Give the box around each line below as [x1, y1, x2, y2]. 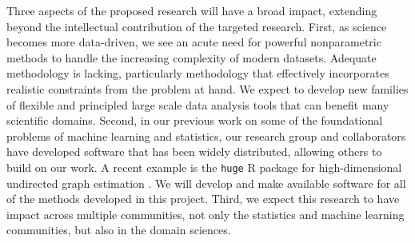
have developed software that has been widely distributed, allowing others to [6, 143, 382, 160]
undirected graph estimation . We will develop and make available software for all [6, 174, 406, 191]
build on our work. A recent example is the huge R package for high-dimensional [6, 158, 402, 175]
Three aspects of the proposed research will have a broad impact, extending [6, 2, 377, 18]
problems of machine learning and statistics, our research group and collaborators [6, 127, 406, 144]
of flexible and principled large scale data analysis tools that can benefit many [6, 96, 389, 113]
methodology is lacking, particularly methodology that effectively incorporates [6, 65, 389, 82]
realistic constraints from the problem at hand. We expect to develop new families [6, 80, 409, 97]
